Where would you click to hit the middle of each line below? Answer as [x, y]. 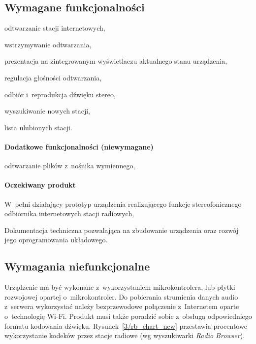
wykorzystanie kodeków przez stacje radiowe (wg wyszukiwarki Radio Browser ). [125, 335]
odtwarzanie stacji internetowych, [55, 28]
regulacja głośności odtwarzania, [53, 77]
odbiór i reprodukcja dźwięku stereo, [60, 94]
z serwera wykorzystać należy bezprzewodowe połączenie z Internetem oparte [122, 306]
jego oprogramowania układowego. [56, 240]
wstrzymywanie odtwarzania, [48, 44]
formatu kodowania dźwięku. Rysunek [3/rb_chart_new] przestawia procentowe [126, 325]
